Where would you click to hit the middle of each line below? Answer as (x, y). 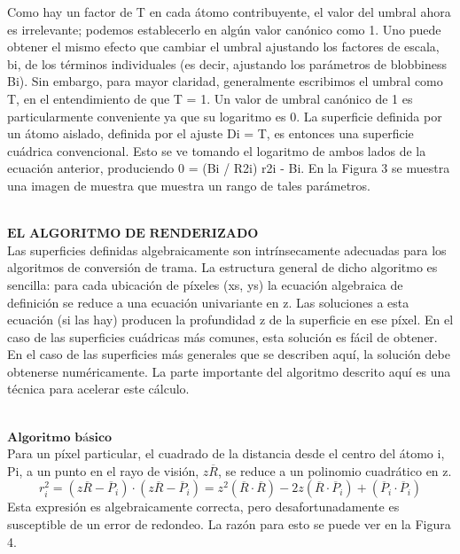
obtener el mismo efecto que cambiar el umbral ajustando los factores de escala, (223, 47)
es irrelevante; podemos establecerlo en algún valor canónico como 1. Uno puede (224, 29)
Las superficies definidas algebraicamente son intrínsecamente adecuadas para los (227, 250)
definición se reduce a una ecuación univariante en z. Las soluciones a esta (208, 302)
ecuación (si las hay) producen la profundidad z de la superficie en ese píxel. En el (230, 320)
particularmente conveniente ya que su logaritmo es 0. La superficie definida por (225, 116)
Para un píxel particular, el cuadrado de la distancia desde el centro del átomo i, (226, 453)
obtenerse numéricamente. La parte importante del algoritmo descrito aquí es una (229, 371)
